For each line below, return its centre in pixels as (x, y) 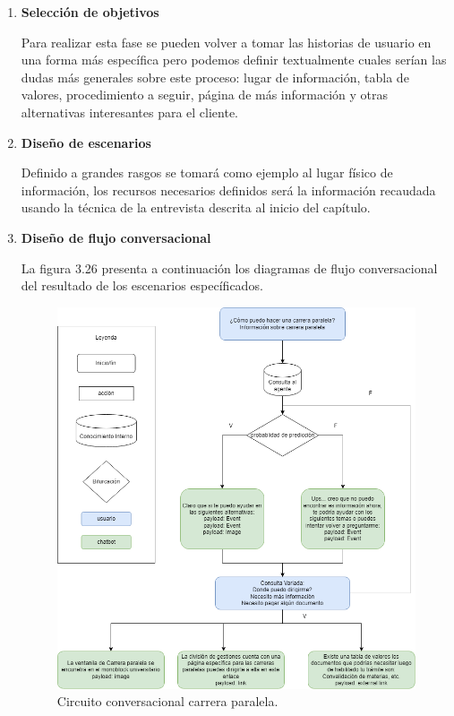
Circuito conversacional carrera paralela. (167, 701)
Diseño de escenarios (86, 142)
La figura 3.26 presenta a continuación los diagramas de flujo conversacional (229, 267)
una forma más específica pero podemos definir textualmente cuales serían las (234, 60)
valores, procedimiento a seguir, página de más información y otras (205, 95)
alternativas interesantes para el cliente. (130, 112)
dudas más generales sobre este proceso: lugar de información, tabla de (215, 77)
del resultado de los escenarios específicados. (142, 285)
